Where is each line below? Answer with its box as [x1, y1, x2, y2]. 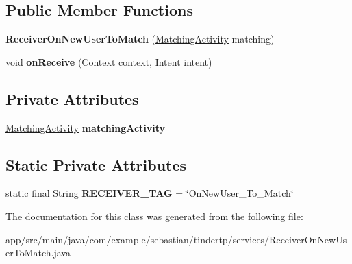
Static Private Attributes [5, 154, 187, 175]
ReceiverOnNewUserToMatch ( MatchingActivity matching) [5, 32, 275, 46]
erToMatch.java [5, 245, 71, 260]
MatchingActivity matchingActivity [5, 120, 166, 134]
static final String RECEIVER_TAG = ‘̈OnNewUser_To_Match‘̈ [5, 186, 294, 200]
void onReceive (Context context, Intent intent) [5, 54, 212, 69]
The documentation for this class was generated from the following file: [5, 208, 303, 223]
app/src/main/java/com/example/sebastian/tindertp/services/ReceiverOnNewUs [5, 232, 347, 246]
